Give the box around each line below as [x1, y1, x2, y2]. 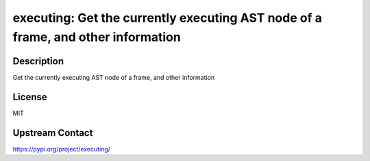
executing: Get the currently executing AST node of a [12, 10, 322, 25]
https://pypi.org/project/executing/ [12, 145, 111, 153]
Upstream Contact [12, 127, 93, 138]
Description [12, 55, 64, 67]
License [12, 91, 47, 102]
